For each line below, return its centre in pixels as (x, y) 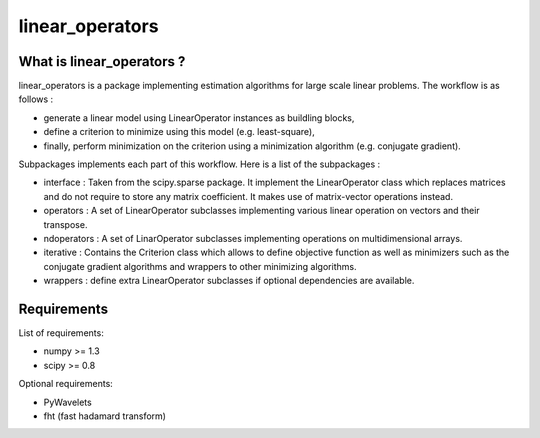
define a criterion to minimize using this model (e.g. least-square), (179, 132)
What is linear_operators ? (102, 61)
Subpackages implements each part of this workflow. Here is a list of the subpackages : (199, 164)
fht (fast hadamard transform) (105, 416)
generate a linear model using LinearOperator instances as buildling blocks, (199, 117)
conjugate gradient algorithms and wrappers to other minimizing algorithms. (200, 266)
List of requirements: (61, 333)
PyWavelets (67, 402)
